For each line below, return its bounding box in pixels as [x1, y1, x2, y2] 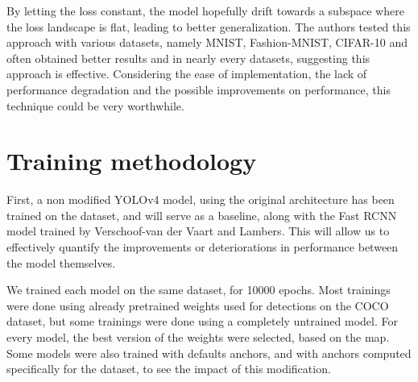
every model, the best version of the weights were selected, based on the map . [6, 329, 390, 346]
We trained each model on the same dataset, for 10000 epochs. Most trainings [6, 281, 391, 298]
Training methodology [6, 144, 257, 177]
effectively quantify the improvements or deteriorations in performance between [6, 239, 399, 255]
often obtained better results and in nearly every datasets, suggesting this [6, 49, 370, 66]
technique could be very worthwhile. [6, 97, 184, 114]
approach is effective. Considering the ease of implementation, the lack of [6, 65, 367, 82]
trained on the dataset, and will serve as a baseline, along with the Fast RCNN [6, 206, 397, 223]
